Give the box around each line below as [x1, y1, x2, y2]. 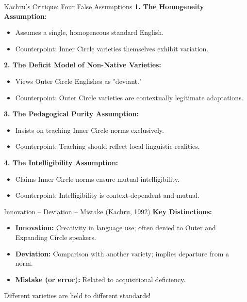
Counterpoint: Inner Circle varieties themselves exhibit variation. [15, 43, 209, 53]
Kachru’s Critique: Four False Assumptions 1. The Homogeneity [4, 1, 204, 11]
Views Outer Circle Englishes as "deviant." [15, 76, 142, 86]
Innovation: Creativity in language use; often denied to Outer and [15, 223, 216, 233]
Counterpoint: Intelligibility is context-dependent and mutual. [15, 190, 199, 200]
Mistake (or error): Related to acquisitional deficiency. [15, 274, 186, 284]
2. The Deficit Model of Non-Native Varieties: [4, 60, 161, 70]
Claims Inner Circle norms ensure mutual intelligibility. [15, 174, 180, 184]
